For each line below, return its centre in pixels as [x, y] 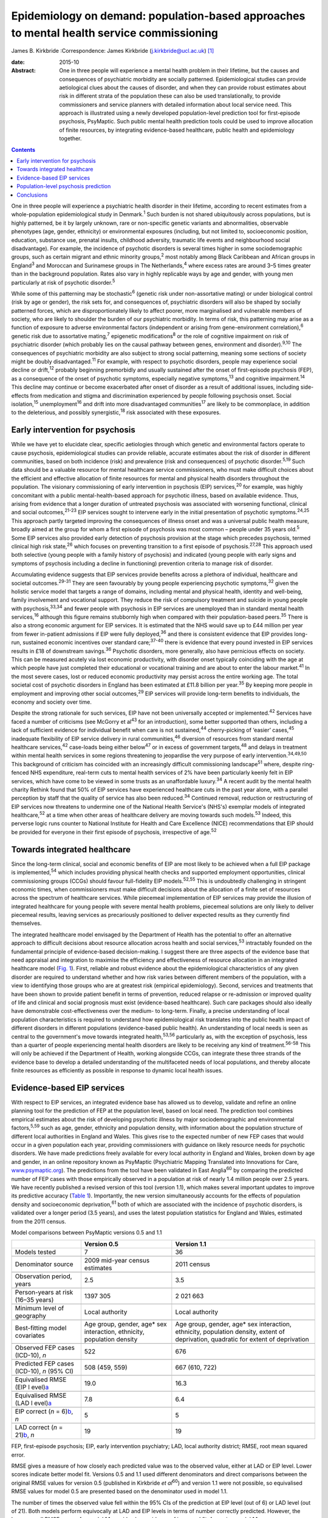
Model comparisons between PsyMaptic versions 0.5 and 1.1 [87, 1232]
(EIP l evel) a [32, 1387]
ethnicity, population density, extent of [230, 1332]
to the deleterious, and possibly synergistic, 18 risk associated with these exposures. [116, 412]
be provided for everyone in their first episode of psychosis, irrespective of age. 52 [114, 832]
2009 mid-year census [117, 1261]
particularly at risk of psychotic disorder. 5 [63, 282]
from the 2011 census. [39, 1221]
